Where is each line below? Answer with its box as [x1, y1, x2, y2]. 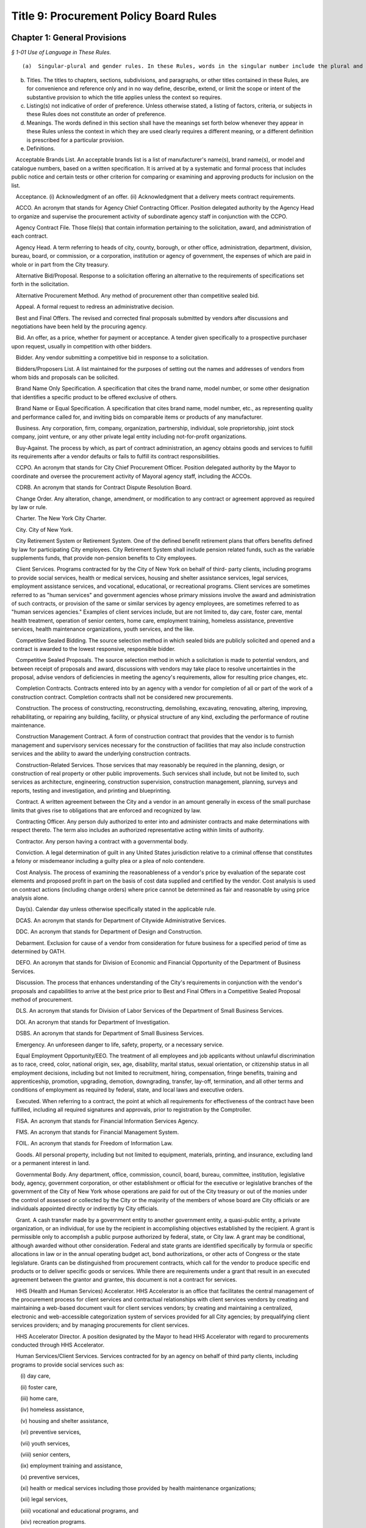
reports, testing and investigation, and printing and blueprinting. [11, 787, 172, 794]
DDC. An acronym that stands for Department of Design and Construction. [15, 928, 203, 935]
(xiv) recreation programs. [20, 1518, 87, 1526]
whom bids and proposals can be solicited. [11, 373, 119, 381]
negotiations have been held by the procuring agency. [11, 323, 148, 330]
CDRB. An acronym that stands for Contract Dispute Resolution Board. [15, 483, 192, 491]
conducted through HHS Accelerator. [11, 1342, 105, 1349]
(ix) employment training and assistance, [20, 1462, 123, 1469]
